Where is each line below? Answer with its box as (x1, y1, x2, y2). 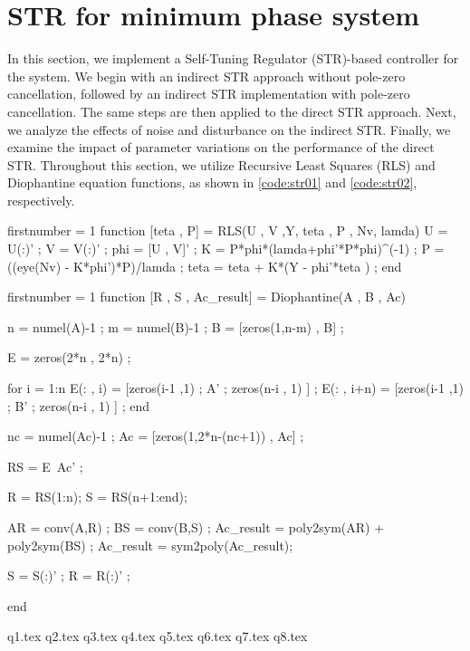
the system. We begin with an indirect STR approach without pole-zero (7, 66, 406, 85)
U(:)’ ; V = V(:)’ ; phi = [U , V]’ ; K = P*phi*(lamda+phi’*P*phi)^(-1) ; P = (7, 239, 445, 258)
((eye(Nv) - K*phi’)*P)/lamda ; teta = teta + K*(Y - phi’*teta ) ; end (7, 256, 402, 275)
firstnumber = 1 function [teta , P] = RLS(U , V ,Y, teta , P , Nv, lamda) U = (7, 221, 448, 240)
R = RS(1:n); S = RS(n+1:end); (7, 487, 187, 506)
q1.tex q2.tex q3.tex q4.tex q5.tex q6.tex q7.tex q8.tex (7, 627, 308, 646)
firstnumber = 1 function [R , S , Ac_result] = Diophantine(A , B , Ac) (7, 287, 406, 306)
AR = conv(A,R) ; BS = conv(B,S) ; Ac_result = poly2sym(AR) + (7, 518, 385, 536)
